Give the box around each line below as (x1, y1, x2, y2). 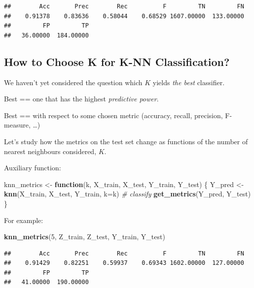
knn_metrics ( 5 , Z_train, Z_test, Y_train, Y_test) (4, 231, 165, 242)
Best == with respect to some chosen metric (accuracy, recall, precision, (4, 110, 223, 120)
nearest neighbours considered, (4, 146, 97, 156)
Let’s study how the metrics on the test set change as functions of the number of (4, 136, 248, 146)
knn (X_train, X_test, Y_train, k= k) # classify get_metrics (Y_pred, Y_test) (4, 189, 251, 199)
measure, (4, 120, 31, 130)
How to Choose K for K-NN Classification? (4, 54, 230, 69)
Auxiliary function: (4, 162, 61, 173)
